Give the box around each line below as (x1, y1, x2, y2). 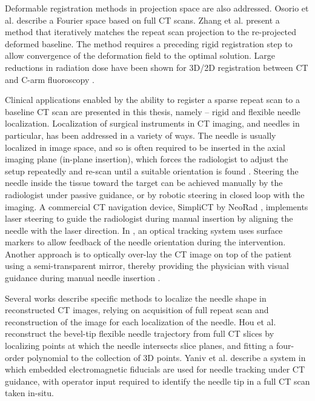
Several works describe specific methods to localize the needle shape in (5, 291, 267, 304)
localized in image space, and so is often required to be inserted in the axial (5, 141, 285, 153)
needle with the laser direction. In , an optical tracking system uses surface (5, 224, 283, 236)
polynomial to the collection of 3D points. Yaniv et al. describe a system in (27, 351, 306, 363)
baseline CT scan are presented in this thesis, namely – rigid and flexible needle (5, 105, 300, 118)
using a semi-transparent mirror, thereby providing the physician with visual (5, 259, 289, 272)
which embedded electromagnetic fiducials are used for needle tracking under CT (5, 363, 305, 376)
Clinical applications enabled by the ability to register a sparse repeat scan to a (5, 93, 300, 106)
